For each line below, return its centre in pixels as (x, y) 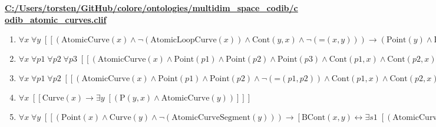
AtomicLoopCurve (184, 40)
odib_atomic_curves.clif (56, 19)
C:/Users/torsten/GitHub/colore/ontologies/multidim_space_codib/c (151, 8)
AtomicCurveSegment (211, 118)
